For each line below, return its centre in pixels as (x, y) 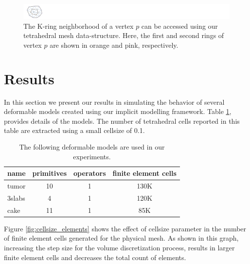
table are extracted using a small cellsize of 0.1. (74, 130)
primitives (49, 173)
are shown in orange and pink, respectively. (114, 45)
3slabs (16, 198)
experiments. (92, 156)
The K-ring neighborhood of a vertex (79, 26)
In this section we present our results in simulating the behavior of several (114, 102)
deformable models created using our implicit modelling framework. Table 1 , (118, 111)
